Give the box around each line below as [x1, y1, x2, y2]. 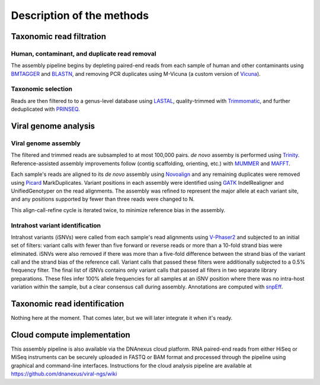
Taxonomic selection [11, 85, 72, 93]
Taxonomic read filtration [11, 31, 107, 41]
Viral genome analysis [11, 121, 95, 131]
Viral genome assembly [11, 139, 81, 147]
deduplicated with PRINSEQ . [11, 105, 80, 113]
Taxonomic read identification [11, 299, 124, 309]
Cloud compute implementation [11, 329, 130, 340]
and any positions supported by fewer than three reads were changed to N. [11, 195, 195, 203]
